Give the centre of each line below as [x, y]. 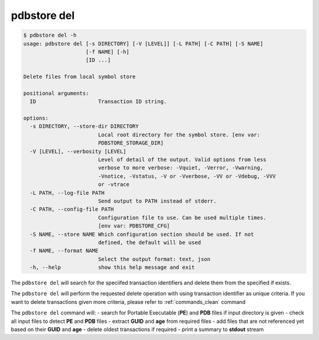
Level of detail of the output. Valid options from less [182, 160]
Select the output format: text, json [154, 259]
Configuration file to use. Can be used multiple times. [182, 217]
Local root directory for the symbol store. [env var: [179, 134]
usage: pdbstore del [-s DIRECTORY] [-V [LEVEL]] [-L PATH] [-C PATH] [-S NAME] [143, 44]
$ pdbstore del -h [50, 35]
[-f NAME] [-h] [108, 52]
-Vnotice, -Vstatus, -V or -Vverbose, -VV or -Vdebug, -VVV [187, 176]
